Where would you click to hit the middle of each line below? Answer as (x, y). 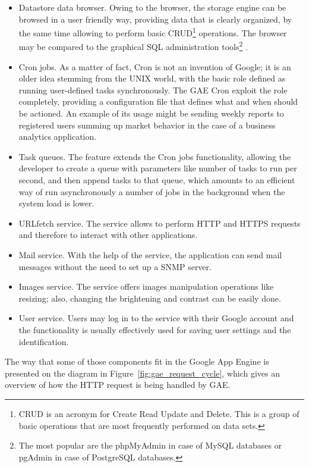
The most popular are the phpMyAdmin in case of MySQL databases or (150, 445)
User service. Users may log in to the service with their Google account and (156, 318)
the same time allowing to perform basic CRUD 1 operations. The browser (153, 32)
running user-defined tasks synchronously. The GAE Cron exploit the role (153, 90)
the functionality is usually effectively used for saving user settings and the (155, 329)
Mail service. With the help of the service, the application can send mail (150, 255)
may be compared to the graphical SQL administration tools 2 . (133, 46)
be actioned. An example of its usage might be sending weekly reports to (151, 113)
